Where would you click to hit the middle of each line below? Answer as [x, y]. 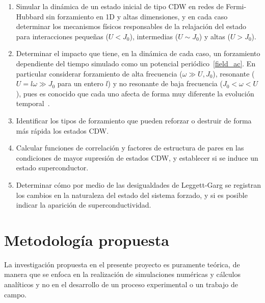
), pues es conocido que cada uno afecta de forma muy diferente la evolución [135, 93]
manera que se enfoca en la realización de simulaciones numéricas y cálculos [122, 274]
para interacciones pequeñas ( [62, 36]
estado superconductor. [52, 168]
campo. [15, 294]
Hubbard [30, 16]
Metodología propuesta [87, 239]
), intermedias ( [154, 36]
